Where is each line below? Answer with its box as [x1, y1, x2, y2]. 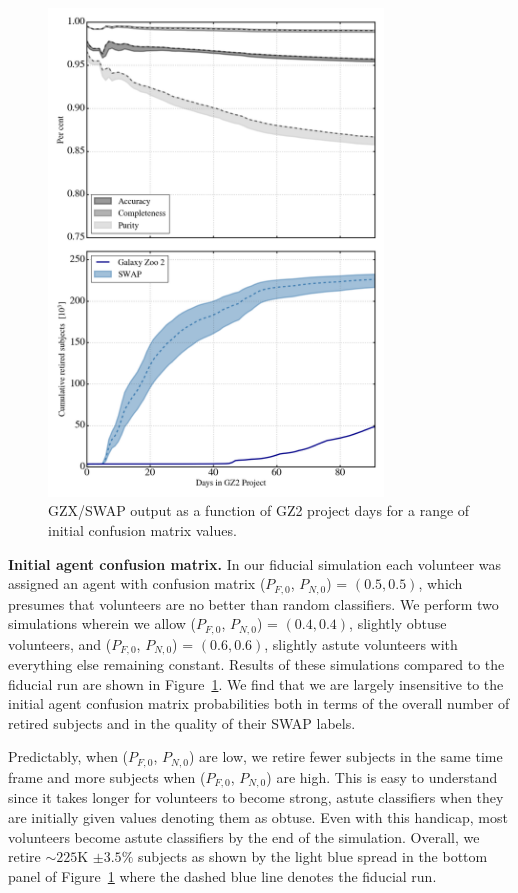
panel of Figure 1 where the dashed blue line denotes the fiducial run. [8, 865, 437, 886]
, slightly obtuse [349, 613, 447, 634]
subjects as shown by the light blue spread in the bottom [137, 846, 488, 867]
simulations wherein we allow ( [8, 613, 197, 634]
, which [418, 573, 463, 594]
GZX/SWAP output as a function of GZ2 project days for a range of [48, 500, 470, 521]
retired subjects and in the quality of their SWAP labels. [8, 712, 356, 733]
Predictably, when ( [8, 746, 129, 767]
